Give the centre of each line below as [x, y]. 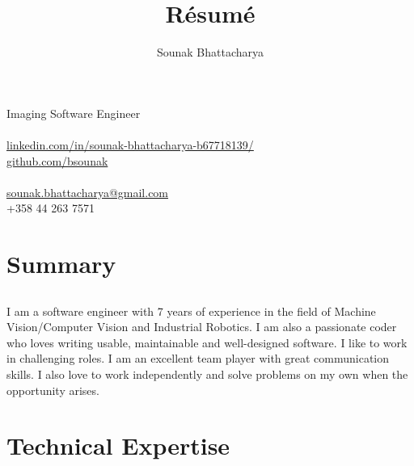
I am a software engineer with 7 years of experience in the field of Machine [191, 311]
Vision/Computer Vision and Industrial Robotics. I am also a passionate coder [202, 327]
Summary [61, 264]
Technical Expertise [118, 445]
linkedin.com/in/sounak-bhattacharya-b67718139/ [130, 144]
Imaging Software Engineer [74, 113]
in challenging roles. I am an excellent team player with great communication [198, 358]
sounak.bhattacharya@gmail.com [88, 192]
